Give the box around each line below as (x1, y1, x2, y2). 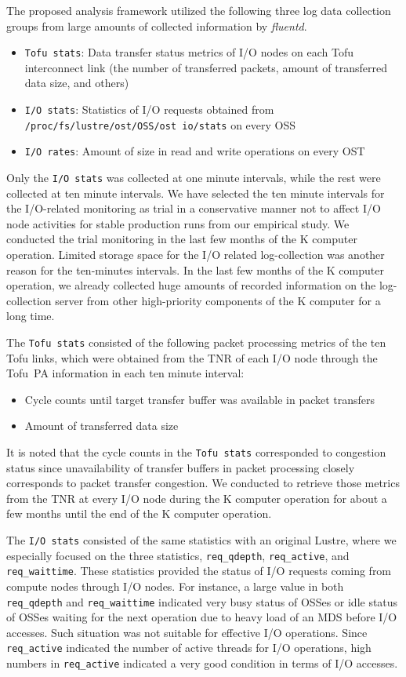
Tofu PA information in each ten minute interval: (6, 365, 245, 381)
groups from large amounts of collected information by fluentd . (6, 17, 307, 34)
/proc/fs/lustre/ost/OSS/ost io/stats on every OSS (24, 116, 296, 133)
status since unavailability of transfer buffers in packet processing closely (6, 459, 355, 475)
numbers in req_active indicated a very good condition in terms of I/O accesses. (6, 655, 398, 672)
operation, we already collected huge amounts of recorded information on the (6, 277, 376, 293)
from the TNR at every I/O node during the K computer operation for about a (6, 490, 387, 506)
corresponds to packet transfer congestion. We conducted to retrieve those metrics (6, 475, 400, 491)
